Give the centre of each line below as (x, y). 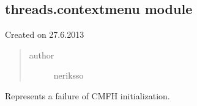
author (42, 55)
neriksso (69, 75)
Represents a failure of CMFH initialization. (87, 95)
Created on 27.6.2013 (45, 34)
